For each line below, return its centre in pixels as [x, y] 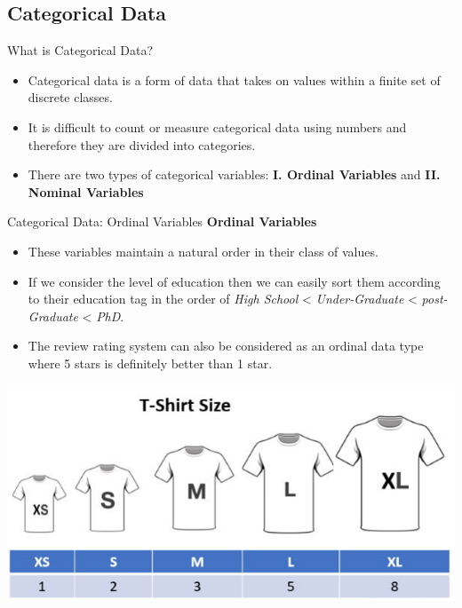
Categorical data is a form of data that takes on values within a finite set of [234, 79]
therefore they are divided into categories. [142, 144]
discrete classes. [70, 97]
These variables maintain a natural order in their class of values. [203, 251]
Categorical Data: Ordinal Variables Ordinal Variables [162, 221]
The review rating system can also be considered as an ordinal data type [226, 346]
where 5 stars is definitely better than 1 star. [150, 363]
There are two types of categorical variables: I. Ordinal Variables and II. [234, 174]
